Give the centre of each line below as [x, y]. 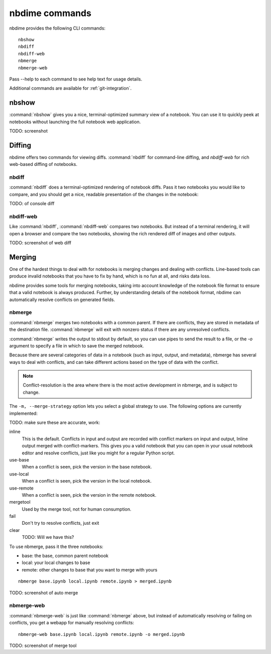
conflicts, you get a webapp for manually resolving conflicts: [72, 623]
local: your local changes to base [56, 563]
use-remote [21, 488]
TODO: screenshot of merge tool [43, 645]
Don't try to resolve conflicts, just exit [60, 523]
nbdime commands [50, 13]
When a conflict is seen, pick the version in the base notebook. [87, 467]
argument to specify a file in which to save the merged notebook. [77, 346]
